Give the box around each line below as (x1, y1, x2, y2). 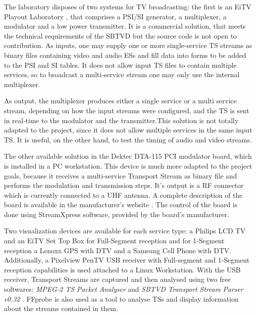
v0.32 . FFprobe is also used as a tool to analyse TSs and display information (4, 293, 239, 304)
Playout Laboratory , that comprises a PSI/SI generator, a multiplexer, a (4, 11, 227, 21)
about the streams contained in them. (4, 303, 118, 314)
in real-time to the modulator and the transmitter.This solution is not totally (4, 115, 239, 125)
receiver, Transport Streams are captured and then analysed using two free (4, 274, 231, 284)
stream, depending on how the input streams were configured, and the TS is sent (4, 105, 250, 115)
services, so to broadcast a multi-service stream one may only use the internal (4, 69, 240, 80)
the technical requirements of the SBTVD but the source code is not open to (4, 30, 237, 41)
